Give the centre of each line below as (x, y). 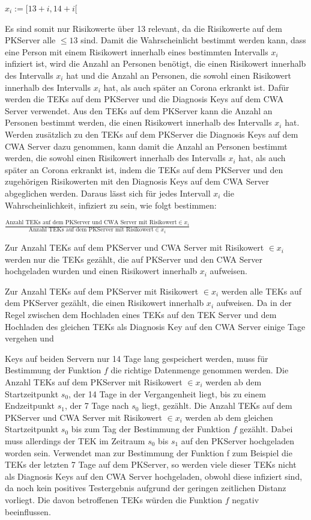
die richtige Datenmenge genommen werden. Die (200, 370)
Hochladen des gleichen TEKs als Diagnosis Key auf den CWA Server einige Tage (155, 326)
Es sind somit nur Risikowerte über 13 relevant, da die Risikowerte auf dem (143, 28)
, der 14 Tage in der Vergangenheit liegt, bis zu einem (167, 393)
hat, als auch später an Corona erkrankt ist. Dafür (196, 87)
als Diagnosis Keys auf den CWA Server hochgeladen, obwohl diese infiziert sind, (154, 476)
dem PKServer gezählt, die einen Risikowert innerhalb (104, 303)
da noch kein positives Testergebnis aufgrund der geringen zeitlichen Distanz (146, 488)
